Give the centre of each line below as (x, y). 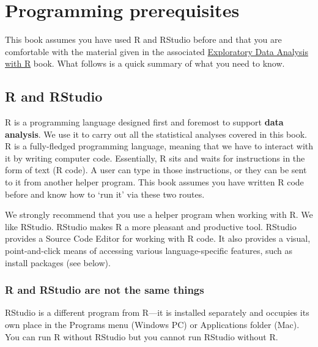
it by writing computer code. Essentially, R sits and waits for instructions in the (155, 158)
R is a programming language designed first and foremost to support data (144, 122)
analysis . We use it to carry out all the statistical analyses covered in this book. (156, 134)
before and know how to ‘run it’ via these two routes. (105, 194)
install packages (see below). (58, 262)
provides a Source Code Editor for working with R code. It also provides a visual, (158, 238)
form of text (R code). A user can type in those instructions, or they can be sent (156, 170)
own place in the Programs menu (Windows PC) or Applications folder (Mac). (152, 325)
